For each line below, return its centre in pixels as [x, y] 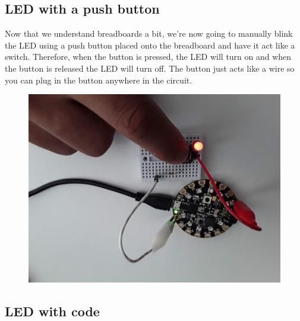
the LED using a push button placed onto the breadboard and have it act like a [150, 45]
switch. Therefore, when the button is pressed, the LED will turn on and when [148, 57]
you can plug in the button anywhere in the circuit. [99, 80]
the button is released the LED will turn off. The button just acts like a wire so [150, 68]
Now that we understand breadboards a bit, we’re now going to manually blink [149, 33]
